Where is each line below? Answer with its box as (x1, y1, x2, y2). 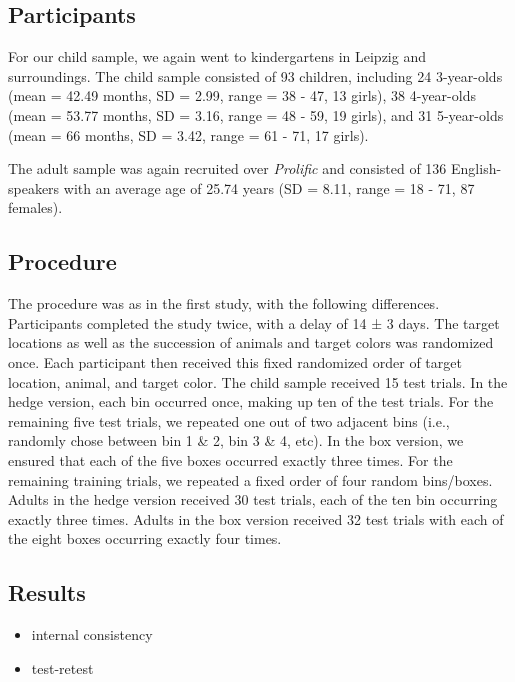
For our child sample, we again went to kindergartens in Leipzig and (8, 46, 426, 67)
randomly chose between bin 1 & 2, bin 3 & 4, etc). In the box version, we (8, 430, 464, 451)
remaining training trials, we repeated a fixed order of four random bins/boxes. (8, 469, 493, 490)
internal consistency (31, 624, 153, 645)
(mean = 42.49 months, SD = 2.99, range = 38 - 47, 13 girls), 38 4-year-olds (8, 85, 476, 106)
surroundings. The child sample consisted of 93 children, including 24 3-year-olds (8, 65, 503, 86)
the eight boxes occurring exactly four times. (8, 528, 282, 549)
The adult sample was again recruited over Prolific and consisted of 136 (8, 158, 447, 179)
